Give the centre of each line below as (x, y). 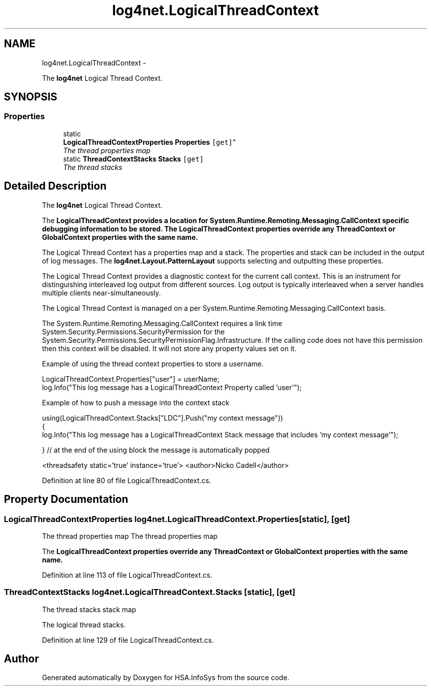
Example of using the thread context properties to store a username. (153, 363)
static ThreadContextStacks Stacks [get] (133, 159)
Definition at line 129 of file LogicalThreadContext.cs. (128, 640)
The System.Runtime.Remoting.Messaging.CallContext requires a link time (162, 323)
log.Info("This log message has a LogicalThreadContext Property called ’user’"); (172, 387)
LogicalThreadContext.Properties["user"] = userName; (131, 379)
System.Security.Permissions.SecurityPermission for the (133, 331)
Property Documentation (66, 499)
